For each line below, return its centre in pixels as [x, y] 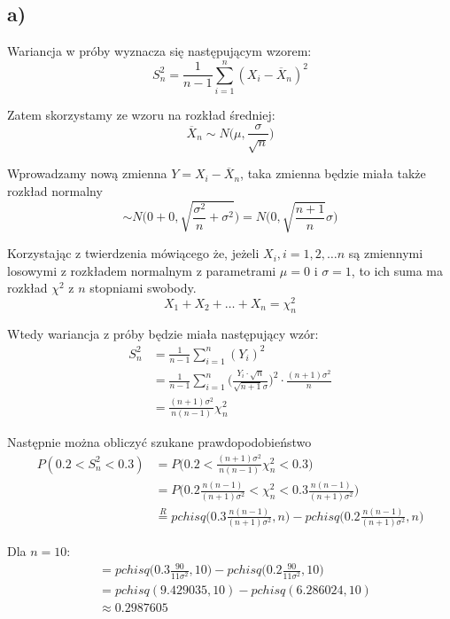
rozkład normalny [55, 190]
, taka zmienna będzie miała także [333, 173]
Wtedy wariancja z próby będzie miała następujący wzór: [163, 333]
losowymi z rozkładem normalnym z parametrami [142, 270]
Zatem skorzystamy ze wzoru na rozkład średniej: [141, 114]
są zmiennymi [386, 253]
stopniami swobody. [143, 288]
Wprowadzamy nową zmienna [87, 173]
